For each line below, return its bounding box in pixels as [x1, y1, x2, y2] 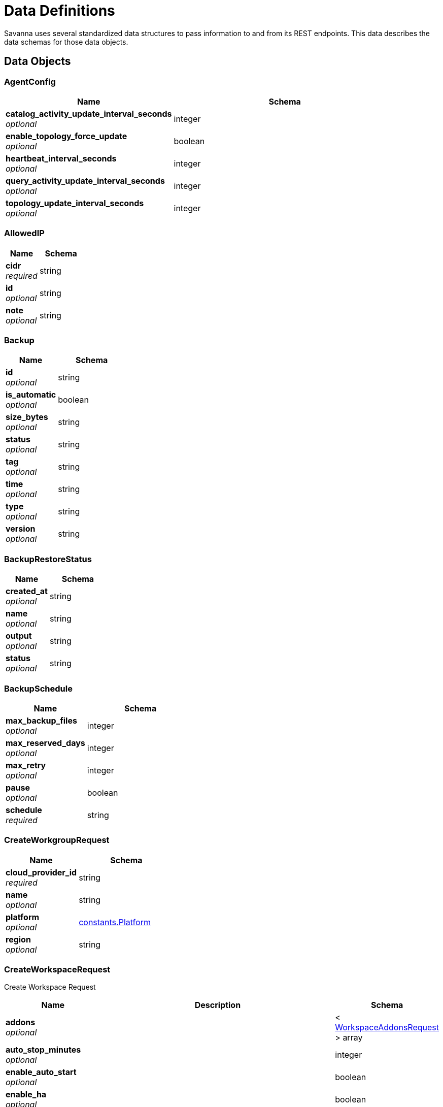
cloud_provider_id [6, 867, 77, 877]
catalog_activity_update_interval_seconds [6, 108, 172, 119]
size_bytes [6, 412, 48, 422]
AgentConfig [4, 76, 56, 87]
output [6, 631, 32, 641]
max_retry [6, 760, 46, 770]
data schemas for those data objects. [4, 37, 128, 46]
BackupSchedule [4, 683, 73, 694]
